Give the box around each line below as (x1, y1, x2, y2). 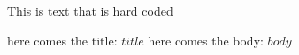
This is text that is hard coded (7, 2, 173, 19)
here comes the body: (148, 31, 264, 49)
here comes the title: (7, 31, 118, 49)
